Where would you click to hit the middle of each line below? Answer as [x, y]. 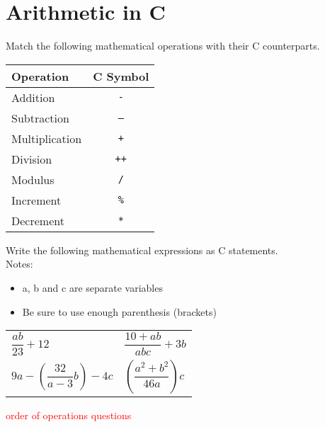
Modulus [33, 179]
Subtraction [40, 118]
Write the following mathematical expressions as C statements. [142, 250]
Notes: [19, 264]
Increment [36, 200]
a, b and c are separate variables [92, 287]
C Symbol [121, 76]
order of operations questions [69, 415]
